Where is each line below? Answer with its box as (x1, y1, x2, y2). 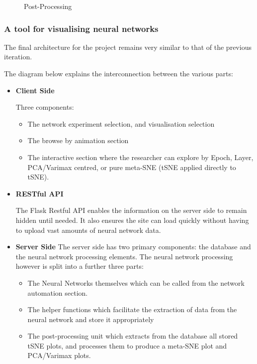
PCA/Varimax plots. (27, 350, 91, 361)
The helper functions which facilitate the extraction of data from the (27, 304, 237, 315)
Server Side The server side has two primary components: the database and (15, 241, 251, 252)
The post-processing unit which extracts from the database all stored (27, 331, 238, 341)
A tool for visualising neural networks (4, 22, 159, 34)
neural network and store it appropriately (27, 314, 154, 324)
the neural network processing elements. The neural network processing (15, 251, 233, 261)
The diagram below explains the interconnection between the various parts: (4, 68, 233, 78)
